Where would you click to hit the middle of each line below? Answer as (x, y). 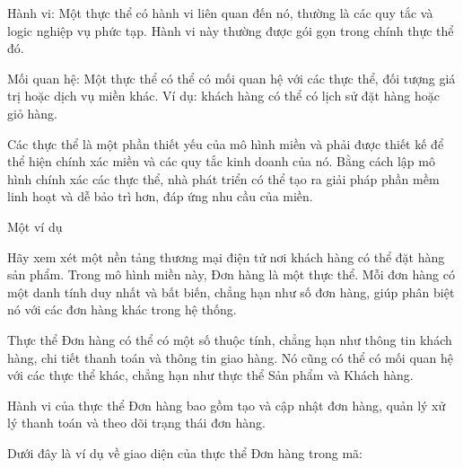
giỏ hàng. (33, 113)
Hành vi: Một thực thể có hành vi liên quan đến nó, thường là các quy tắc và (220, 13)
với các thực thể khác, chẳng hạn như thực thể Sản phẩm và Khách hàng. (210, 375)
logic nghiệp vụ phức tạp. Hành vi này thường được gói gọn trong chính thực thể (231, 30)
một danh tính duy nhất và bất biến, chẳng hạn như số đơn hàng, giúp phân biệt (231, 291)
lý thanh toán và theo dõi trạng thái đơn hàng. (136, 423)
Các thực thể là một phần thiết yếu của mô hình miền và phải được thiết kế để (226, 143)
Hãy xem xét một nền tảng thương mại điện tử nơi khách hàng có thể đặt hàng (226, 256)
